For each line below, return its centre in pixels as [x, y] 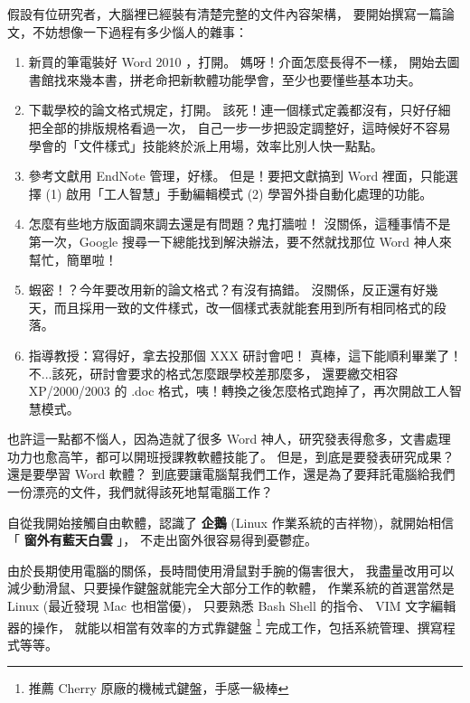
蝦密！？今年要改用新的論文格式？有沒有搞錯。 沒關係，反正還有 [221, 290]
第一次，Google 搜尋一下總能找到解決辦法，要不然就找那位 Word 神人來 [240, 241]
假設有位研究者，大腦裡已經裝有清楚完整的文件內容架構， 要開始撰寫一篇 [225, 14]
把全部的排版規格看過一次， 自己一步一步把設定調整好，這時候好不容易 [240, 127]
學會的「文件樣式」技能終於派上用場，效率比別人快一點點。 [206, 145]
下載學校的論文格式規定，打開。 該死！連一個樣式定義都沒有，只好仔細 [240, 110]
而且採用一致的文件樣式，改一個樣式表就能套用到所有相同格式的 [244, 307]
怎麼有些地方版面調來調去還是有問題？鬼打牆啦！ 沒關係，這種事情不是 [240, 224]
